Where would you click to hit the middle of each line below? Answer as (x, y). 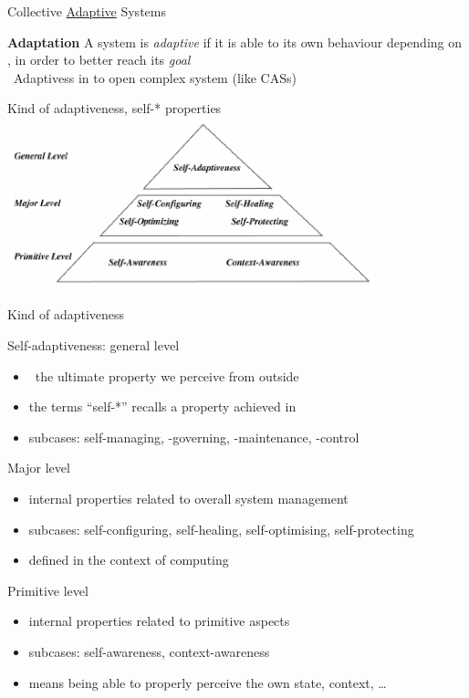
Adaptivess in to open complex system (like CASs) (155, 77)
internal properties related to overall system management (188, 498)
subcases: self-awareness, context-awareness (149, 651)
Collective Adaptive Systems (87, 11)
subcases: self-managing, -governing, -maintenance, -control (194, 437)
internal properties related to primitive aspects (159, 621)
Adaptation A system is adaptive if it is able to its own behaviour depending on (235, 42)
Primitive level (48, 590)
